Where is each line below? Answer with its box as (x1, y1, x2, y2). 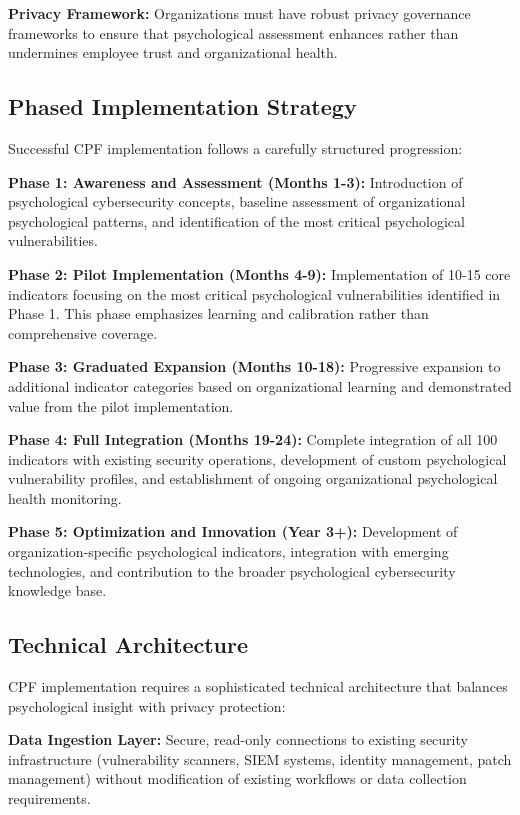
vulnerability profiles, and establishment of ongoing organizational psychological (8, 468, 498, 489)
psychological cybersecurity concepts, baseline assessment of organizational (8, 191, 466, 212)
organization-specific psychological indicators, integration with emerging (8, 541, 449, 562)
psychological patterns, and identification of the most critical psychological (8, 210, 465, 231)
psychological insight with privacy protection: (8, 695, 286, 716)
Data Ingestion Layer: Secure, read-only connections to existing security (8, 729, 468, 750)
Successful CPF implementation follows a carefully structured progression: (8, 137, 463, 158)
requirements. (8, 788, 91, 809)
